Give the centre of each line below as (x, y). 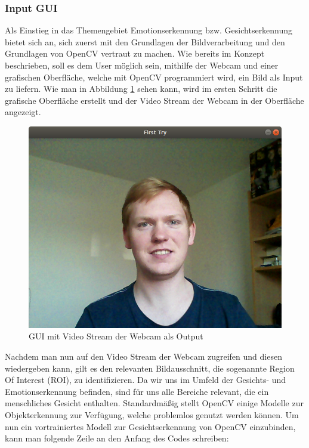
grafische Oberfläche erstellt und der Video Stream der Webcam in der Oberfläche (154, 100)
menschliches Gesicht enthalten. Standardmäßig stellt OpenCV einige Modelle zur (154, 403)
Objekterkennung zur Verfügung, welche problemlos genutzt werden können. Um (152, 415)
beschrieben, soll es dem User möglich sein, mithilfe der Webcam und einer (142, 65)
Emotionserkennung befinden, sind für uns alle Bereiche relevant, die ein (137, 391)
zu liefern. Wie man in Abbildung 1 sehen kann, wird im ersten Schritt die (141, 89)
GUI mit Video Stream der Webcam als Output (116, 336)
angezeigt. (23, 112)
